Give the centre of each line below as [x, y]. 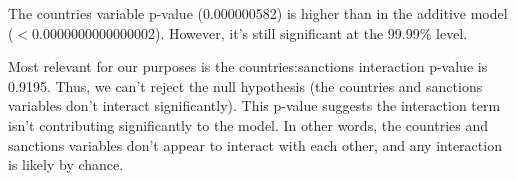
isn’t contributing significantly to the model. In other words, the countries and [248, 124]
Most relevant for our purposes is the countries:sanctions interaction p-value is [248, 66]
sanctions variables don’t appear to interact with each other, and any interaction [255, 144]
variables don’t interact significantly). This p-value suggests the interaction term [254, 105]
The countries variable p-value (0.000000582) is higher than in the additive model [258, 13]
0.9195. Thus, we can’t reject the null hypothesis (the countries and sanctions [245, 85]
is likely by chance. [66, 164]
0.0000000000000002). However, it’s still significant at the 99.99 [226, 32]
